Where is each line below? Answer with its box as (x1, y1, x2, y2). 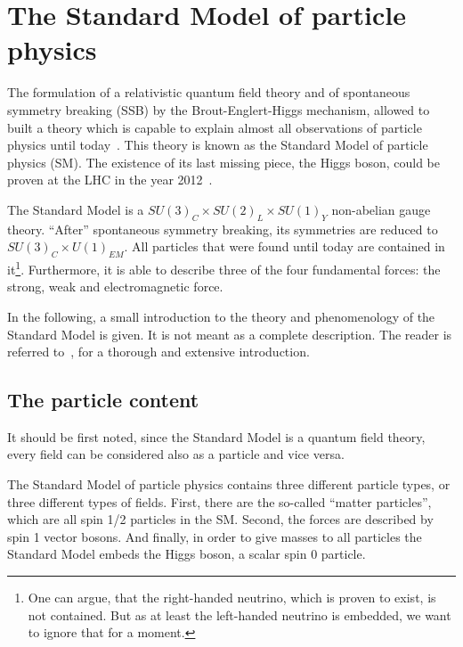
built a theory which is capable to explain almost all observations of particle (7, 118, 422, 136)
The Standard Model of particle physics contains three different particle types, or (7, 475, 451, 494)
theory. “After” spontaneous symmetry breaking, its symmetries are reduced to (7, 219, 438, 238)
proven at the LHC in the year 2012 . (7, 170, 213, 189)
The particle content (7, 386, 199, 414)
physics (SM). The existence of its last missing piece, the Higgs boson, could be (7, 152, 440, 171)
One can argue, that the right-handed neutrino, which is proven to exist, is (28, 588, 436, 607)
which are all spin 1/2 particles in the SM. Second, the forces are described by (7, 510, 434, 528)
